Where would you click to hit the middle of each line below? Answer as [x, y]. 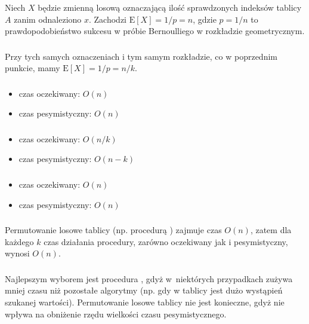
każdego [19, 241]
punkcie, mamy [33, 68]
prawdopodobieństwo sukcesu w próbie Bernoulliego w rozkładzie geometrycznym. [155, 31]
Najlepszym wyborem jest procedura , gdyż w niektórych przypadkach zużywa [149, 278]
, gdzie [205, 19]
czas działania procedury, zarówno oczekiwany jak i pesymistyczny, [166, 241]
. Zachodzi [108, 19]
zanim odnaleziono [48, 19]
